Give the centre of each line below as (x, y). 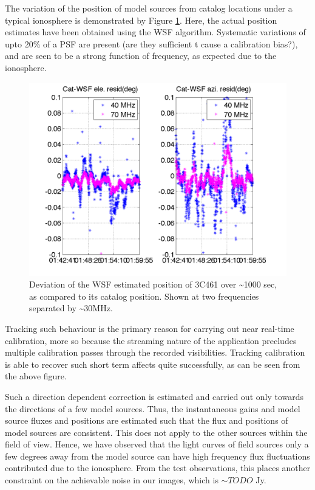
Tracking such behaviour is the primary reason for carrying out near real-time (150, 328)
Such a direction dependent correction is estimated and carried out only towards (154, 396)
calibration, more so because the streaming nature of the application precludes (151, 340)
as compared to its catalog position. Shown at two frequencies (144, 296)
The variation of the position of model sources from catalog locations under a (149, 8)
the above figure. (36, 376)
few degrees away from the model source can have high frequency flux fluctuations (157, 456)
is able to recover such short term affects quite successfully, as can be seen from (153, 364)
